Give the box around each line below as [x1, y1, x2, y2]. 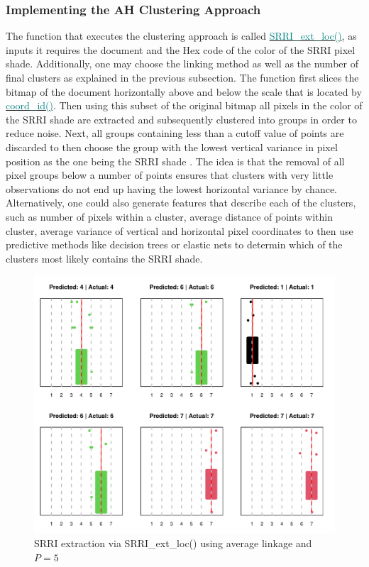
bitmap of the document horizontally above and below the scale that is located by [6, 84, 362, 99]
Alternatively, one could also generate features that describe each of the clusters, [6, 195, 356, 210]
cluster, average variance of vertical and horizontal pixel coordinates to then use [6, 223, 353, 238]
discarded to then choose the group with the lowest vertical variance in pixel [6, 139, 338, 154]
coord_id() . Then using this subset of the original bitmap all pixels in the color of [6, 98, 363, 113]
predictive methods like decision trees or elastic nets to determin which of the [6, 237, 343, 252]
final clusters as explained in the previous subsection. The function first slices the [6, 70, 359, 84]
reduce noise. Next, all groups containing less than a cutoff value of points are [6, 126, 344, 141]
